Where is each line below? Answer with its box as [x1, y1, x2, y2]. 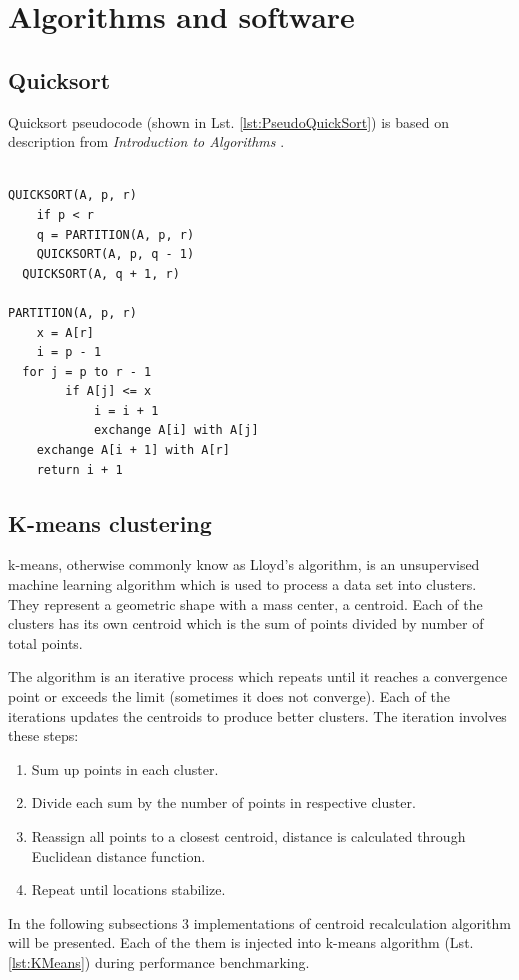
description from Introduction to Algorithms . [8, 131, 285, 152]
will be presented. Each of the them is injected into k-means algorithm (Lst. [8, 932, 474, 953]
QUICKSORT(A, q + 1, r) [22, 266, 180, 281]
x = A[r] [36, 325, 94, 340]
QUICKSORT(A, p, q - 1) [36, 247, 195, 262]
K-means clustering [8, 507, 212, 538]
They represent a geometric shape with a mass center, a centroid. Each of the [8, 593, 483, 614]
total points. [8, 632, 83, 653]
